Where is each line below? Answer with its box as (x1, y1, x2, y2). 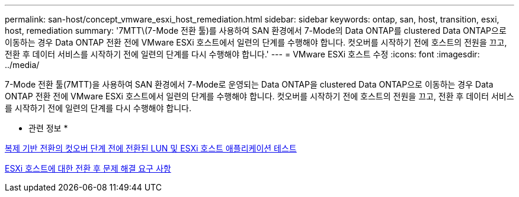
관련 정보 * (28, 123, 68, 133)
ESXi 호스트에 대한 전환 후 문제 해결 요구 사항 (5, 163, 171, 173)
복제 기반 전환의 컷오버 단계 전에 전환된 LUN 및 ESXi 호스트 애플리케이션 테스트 (5, 143, 297, 153)
